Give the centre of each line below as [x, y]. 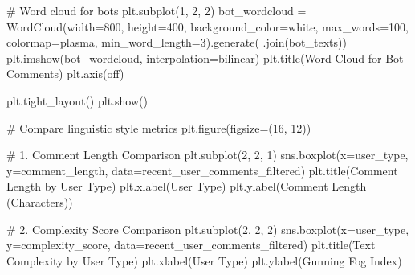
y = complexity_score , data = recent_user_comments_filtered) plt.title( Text [191, 245]
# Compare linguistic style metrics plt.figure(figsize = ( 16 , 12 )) [159, 127]
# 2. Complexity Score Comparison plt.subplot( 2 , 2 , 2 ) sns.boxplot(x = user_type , [208, 229]
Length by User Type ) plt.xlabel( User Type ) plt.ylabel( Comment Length [187, 186]
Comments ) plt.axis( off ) [65, 74]
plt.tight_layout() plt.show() [77, 100]
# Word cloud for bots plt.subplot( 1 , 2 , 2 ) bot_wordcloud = [157, 10]
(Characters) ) [40, 201]
